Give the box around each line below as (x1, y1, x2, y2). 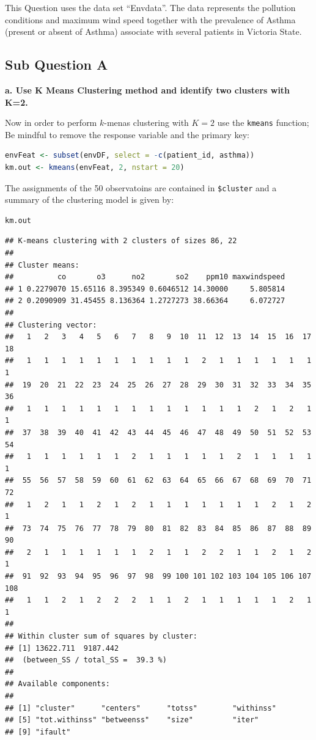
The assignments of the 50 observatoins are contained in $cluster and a (5, 181, 277, 194)
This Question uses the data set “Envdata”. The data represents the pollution (5, 1, 296, 13)
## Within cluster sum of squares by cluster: (5, 632, 197, 641)
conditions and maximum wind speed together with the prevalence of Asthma (5, 13, 296, 26)
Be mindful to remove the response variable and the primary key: (5, 128, 249, 141)
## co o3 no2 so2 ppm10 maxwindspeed (5, 273, 285, 282)
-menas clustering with (104, 116, 189, 129)
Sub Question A (5, 55, 108, 74)
